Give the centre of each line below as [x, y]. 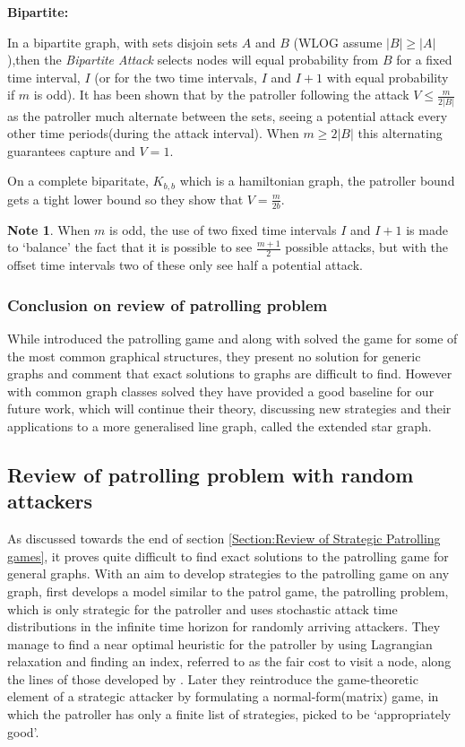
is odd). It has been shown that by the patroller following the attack [221, 95]
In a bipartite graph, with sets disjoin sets [123, 42]
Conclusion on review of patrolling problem [168, 304]
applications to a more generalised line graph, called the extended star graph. [220, 426]
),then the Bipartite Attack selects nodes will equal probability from [193, 60]
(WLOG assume [338, 42]
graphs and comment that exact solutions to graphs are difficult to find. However [230, 373]
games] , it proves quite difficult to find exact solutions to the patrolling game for [228, 556]
